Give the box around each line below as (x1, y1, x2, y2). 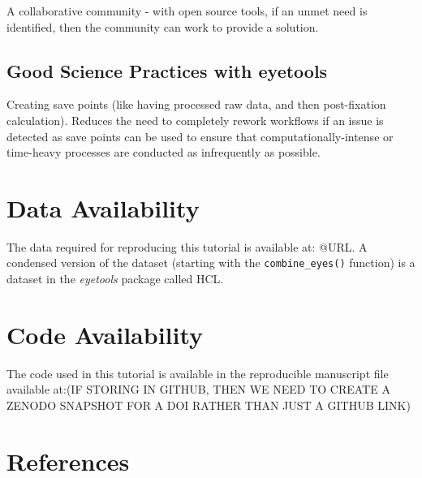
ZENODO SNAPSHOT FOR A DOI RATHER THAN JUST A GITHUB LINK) (6, 397, 411, 414)
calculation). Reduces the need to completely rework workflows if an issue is (6, 111, 384, 128)
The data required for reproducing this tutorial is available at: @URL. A (6, 238, 368, 255)
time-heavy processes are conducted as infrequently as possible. (6, 144, 321, 161)
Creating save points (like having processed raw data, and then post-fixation (6, 96, 386, 113)
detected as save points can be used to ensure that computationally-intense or (6, 127, 394, 144)
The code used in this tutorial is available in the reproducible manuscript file (6, 364, 389, 381)
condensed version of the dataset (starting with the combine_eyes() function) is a (6, 254, 416, 271)
